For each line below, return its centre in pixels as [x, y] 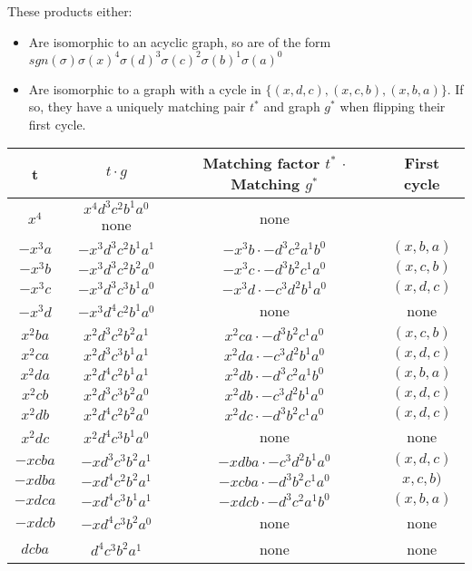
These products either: [70, 11]
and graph [292, 106]
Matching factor [261, 163]
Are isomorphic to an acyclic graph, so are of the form [180, 41]
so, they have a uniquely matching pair [137, 106]
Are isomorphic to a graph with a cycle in [145, 88]
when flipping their [393, 106]
